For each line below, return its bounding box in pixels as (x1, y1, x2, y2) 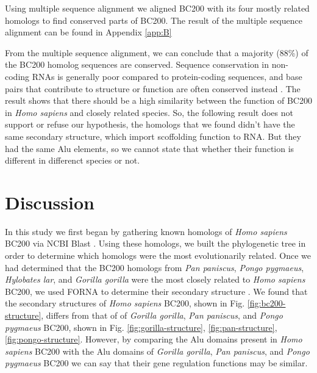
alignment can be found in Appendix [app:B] (5, 26, 172, 38)
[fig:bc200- (247, 297, 286, 310)
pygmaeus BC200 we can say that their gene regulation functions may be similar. (5, 357, 308, 369)
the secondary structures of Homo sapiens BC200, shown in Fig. (5, 297, 245, 310)
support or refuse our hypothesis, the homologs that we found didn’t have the (5, 118, 295, 131)
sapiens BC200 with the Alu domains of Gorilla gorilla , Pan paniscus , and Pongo (5, 344, 310, 357)
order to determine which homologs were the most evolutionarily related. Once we (5, 249, 312, 262)
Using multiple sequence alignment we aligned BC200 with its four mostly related (5, 2, 310, 14)
